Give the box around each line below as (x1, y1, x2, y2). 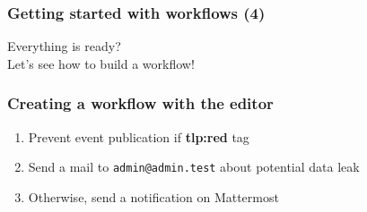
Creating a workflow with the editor (7, 92, 274, 114)
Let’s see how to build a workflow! (7, 54, 195, 72)
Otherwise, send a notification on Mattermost (28, 187, 279, 206)
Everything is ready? (7, 37, 121, 55)
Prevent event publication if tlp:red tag (28, 127, 249, 146)
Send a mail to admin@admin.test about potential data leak (28, 157, 360, 176)
